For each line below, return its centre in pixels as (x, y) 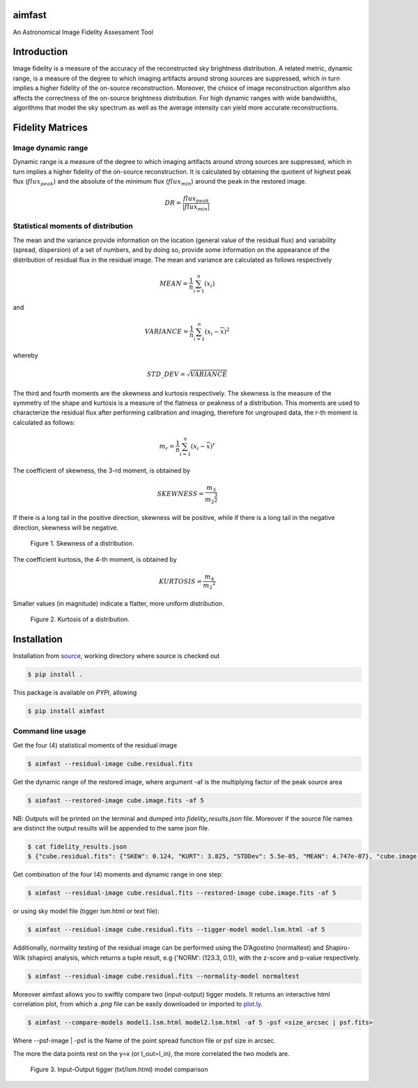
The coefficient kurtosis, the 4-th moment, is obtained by (95, 559)
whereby (25, 355)
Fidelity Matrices (51, 127)
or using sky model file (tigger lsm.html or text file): (86, 911)
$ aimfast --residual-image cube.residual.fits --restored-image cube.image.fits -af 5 (182, 893)
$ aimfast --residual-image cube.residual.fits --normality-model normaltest (163, 976)
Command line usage (49, 731)
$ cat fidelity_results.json (77, 847)
